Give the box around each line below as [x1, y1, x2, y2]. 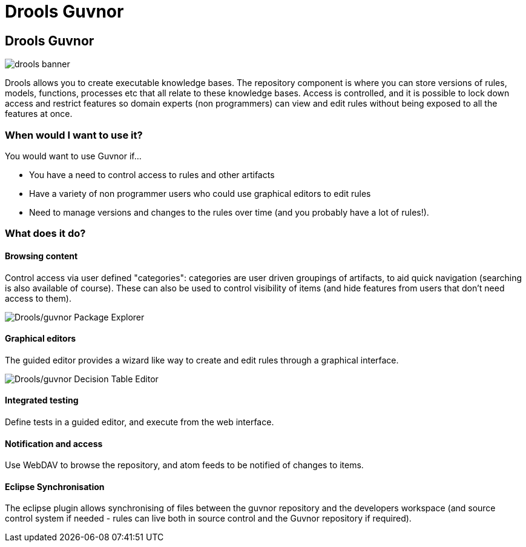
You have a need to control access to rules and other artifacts [29, 169, 275, 180]
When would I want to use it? [5, 128, 143, 141]
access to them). [5, 293, 71, 303]
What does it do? [5, 227, 86, 240]
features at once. [5, 108, 73, 119]
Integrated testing [5, 395, 79, 406]
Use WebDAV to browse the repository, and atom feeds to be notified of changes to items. [5, 460, 364, 471]
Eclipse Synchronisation [5, 481, 105, 492]
